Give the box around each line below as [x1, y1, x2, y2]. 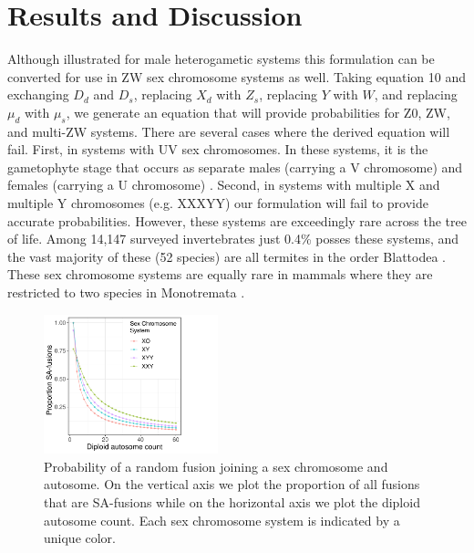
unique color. [44, 528, 117, 548]
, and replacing [374, 85, 458, 104]
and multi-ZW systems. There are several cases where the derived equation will [7, 121, 450, 141]
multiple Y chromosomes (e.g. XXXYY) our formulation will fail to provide [7, 193, 428, 213]
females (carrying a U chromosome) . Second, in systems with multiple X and [7, 175, 440, 194]
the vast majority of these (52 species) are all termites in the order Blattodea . [7, 246, 447, 266]
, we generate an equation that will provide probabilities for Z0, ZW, [66, 102, 450, 121]
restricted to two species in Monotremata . [7, 283, 245, 302]
